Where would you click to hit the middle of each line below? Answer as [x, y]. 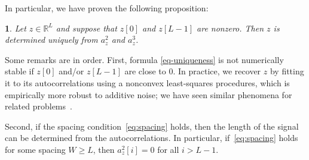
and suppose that [86, 28]
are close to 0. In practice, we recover [193, 71]
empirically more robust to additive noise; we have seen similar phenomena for [149, 94]
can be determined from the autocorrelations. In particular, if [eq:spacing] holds [152, 138]
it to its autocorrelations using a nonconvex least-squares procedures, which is [147, 82]
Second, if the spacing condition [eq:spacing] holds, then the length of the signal [152, 126]
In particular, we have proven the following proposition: [107, 8]
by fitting [287, 71]
